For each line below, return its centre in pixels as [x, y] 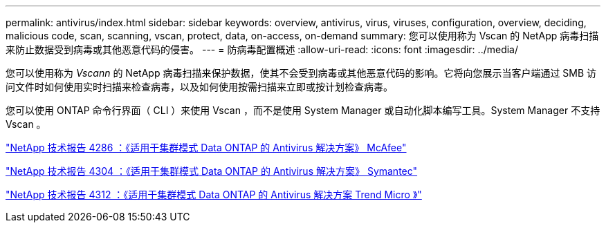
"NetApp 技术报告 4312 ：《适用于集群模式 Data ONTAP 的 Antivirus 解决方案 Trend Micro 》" [214, 194]
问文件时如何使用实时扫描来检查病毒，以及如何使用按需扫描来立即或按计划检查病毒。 [199, 87]
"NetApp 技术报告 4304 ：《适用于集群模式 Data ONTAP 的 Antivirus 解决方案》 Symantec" [212, 171]
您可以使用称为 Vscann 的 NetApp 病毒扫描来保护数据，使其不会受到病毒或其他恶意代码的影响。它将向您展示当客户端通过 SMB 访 [301, 73]
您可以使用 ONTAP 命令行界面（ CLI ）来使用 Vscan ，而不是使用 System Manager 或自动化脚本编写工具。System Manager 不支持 [303, 110]
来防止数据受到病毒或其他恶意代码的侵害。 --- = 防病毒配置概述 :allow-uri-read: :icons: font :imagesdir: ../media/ [262, 49]
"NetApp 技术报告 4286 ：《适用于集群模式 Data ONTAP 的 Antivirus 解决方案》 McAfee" [206, 148]
